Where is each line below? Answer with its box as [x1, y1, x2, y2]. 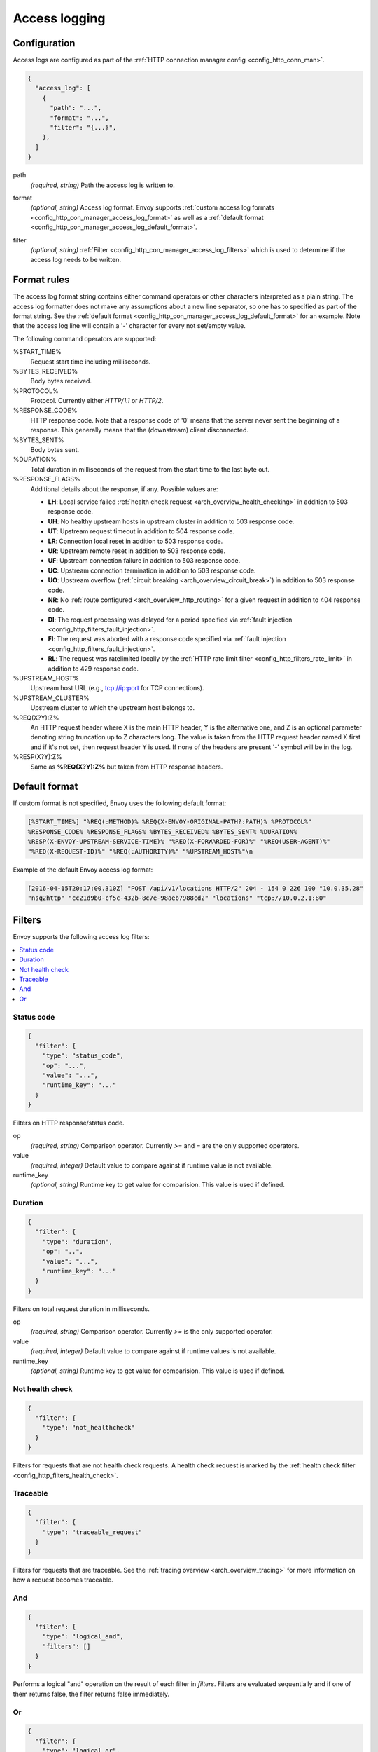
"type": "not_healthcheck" [42, 1423, 136, 1432]
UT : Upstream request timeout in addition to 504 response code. [48, 527, 234, 535]
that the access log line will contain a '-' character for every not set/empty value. [13, 322, 246, 330]
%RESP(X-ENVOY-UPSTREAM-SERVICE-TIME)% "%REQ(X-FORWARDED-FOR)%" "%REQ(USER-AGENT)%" [27, 837, 330, 846]
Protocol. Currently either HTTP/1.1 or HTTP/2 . [30, 397, 164, 405]
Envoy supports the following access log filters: [13, 933, 150, 941]
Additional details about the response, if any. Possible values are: [30, 484, 218, 493]
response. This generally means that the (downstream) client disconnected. [30, 426, 248, 434]
